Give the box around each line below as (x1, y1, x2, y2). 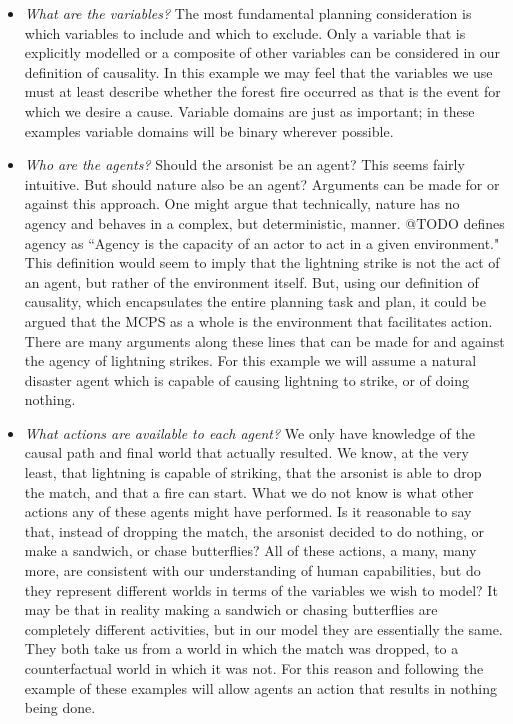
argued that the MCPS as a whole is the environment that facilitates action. (24, 310, 493, 331)
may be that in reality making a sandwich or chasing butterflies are (24, 599, 438, 620)
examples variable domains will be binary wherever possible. (24, 120, 394, 141)
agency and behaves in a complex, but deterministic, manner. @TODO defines (24, 212, 505, 233)
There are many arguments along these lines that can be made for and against (24, 330, 505, 351)
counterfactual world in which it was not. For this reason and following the (24, 658, 484, 678)
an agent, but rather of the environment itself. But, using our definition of (24, 271, 479, 292)
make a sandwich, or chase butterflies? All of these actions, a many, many (24, 540, 477, 561)
